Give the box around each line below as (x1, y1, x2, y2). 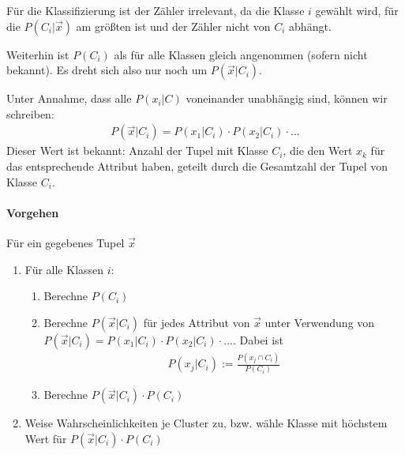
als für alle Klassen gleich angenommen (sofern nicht (114, 46, 368, 62)
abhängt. (289, 17, 332, 34)
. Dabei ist (232, 331, 284, 348)
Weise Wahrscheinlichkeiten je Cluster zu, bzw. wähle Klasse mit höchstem (24, 415, 388, 431)
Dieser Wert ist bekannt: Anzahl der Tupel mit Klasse (6, 142, 268, 159)
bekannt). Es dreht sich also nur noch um (6, 62, 208, 78)
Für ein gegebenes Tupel (6, 234, 125, 250)
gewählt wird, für (315, 2, 399, 18)
